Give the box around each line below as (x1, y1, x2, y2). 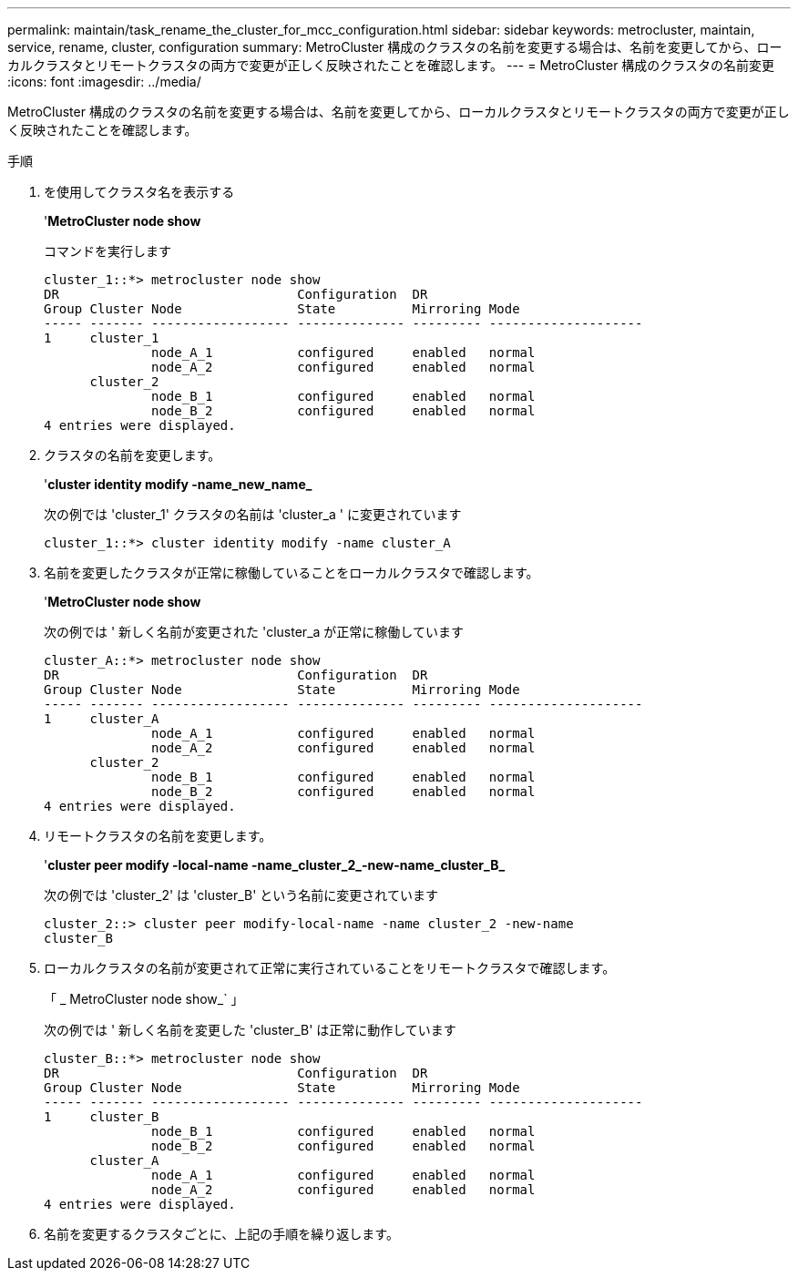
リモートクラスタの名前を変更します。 (44, 828, 272, 843)
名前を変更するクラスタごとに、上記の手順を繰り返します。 (44, 1226, 399, 1242)
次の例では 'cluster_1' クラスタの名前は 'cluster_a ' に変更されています (44, 506, 462, 522)
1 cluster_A (44, 711, 159, 726)
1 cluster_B (44, 1109, 159, 1124)
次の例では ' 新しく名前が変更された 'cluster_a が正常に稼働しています (44, 624, 464, 639)
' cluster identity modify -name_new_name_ (44, 476, 312, 492)
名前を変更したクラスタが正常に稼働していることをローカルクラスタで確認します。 (44, 565, 539, 580)
